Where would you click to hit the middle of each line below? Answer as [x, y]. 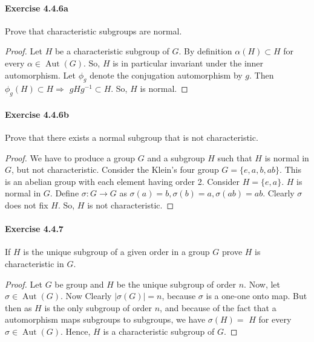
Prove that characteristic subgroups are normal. [93, 31]
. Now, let [262, 284]
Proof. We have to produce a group [70, 157]
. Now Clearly [86, 296]
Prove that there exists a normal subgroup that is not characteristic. [132, 137]
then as [18, 307]
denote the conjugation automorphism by [166, 75]
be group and [79, 284]
